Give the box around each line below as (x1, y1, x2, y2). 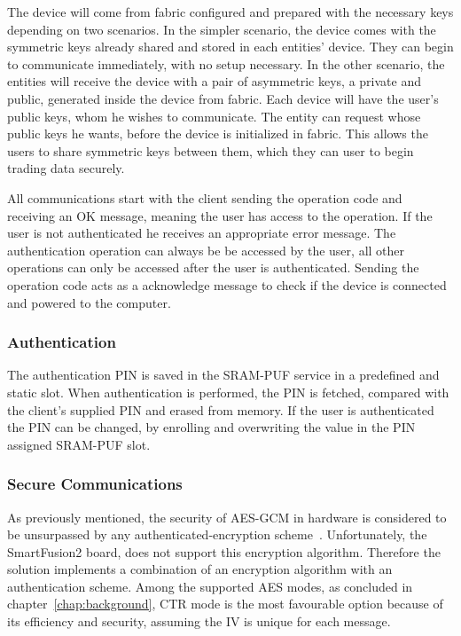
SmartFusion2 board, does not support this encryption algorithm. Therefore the (7, 542, 441, 561)
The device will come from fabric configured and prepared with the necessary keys (7, 3, 454, 20)
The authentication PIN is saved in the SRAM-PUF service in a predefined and (7, 365, 440, 384)
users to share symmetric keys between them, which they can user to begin (7, 141, 414, 160)
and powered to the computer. (7, 293, 171, 311)
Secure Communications (7, 473, 183, 495)
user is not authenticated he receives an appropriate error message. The (7, 224, 396, 242)
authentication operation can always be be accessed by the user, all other (7, 240, 405, 259)
